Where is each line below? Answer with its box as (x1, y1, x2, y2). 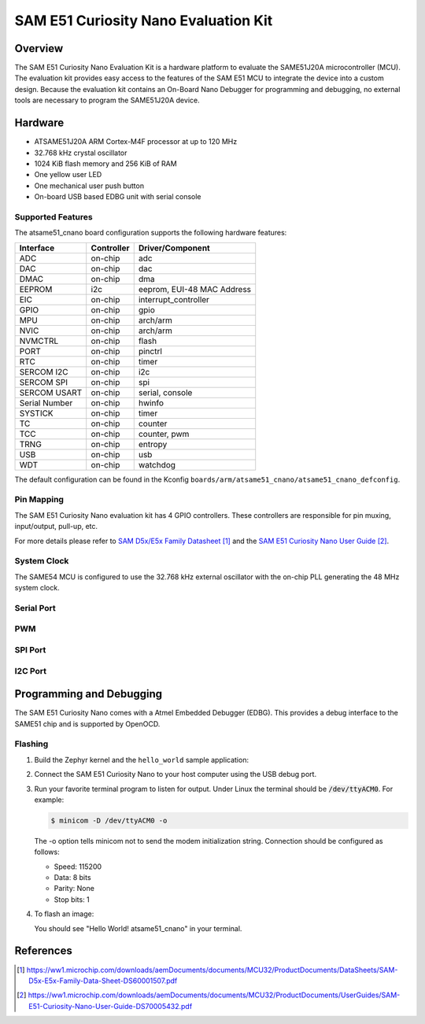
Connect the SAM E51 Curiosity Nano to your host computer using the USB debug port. (34, 770, 317, 779)
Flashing (14, 738, 49, 749)
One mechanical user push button (34, 181, 145, 190)
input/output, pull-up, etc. (14, 522, 98, 531)
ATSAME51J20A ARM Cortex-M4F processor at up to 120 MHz (34, 137, 238, 146)
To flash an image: (34, 909, 94, 919)
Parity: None (54, 884, 94, 893)
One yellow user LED (34, 170, 102, 179)
